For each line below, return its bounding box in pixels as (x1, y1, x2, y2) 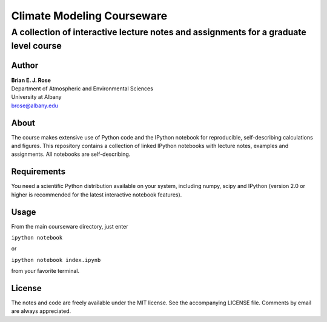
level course (11, 40, 62, 52)
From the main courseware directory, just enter (11, 223, 128, 230)
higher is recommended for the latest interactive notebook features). (11, 191, 182, 198)
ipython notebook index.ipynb (11, 257, 101, 263)
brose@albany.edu (11, 102, 59, 109)
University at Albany (11, 93, 62, 101)
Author (11, 61, 39, 71)
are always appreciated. (11, 307, 71, 315)
